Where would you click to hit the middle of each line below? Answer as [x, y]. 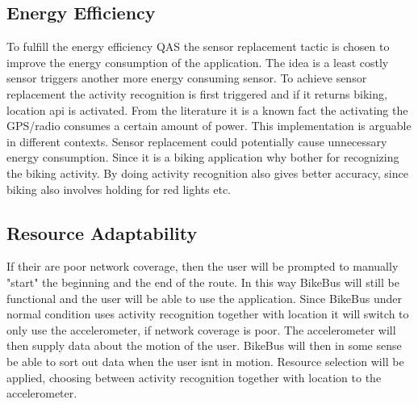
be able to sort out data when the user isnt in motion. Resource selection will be [205, 361]
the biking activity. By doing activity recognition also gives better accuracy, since [207, 173]
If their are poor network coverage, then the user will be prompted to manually [203, 266]
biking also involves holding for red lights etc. [119, 189]
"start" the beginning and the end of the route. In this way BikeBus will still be [203, 282]
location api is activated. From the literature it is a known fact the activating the [207, 109]
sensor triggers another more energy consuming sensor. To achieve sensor [187, 78]
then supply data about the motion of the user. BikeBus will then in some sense [204, 345]
